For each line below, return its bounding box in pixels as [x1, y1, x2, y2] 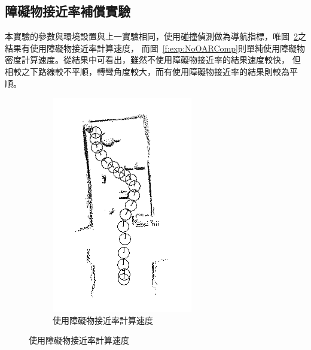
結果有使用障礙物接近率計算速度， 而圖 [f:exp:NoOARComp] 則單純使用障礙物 [5, 41, 305, 54]
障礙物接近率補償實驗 [5, 2, 130, 20]
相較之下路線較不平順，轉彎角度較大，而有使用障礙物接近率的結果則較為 [5, 65, 289, 77]
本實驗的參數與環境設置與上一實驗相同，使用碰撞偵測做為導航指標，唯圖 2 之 [5, 30, 306, 43]
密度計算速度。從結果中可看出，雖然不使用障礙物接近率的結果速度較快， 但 [5, 53, 301, 66]
